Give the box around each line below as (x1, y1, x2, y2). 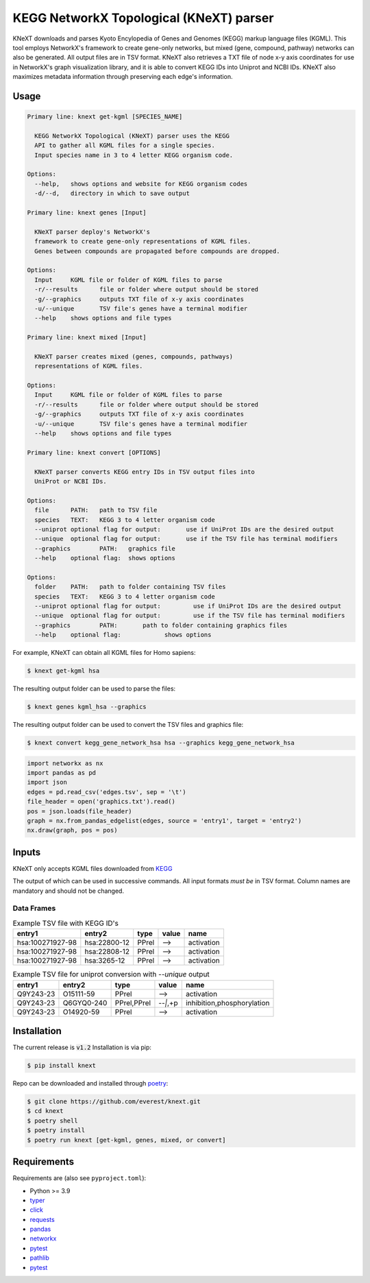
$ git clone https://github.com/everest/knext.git (27, 1098, 201, 1105)
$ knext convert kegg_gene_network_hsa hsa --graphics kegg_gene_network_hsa (27, 739, 295, 747)
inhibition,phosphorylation (185, 998, 270, 1007)
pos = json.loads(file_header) (27, 807, 133, 815)
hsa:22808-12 (84, 947, 130, 957)
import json (27, 778, 68, 787)
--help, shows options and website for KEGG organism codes (34, 180, 248, 188)
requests (29, 1215, 55, 1223)
